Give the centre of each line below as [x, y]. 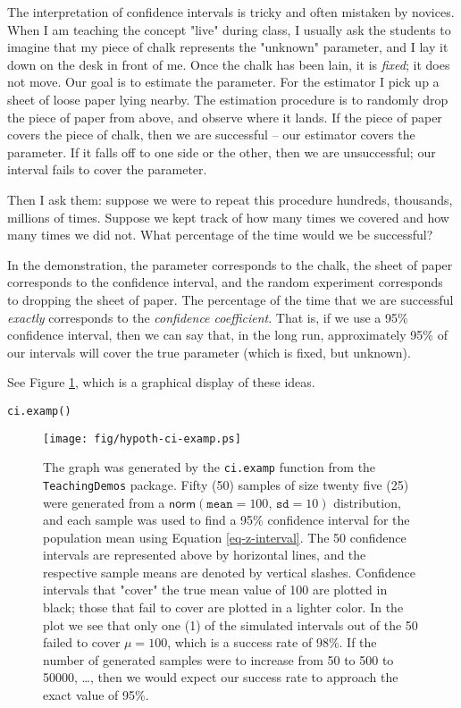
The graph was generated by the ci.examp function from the [210, 467]
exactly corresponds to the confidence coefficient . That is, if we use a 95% [208, 317]
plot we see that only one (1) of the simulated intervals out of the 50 [230, 624]
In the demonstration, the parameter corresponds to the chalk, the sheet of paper [230, 264]
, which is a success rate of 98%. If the [272, 642]
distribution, [367, 502]
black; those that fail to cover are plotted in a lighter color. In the [223, 607]
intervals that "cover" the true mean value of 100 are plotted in [215, 590]
